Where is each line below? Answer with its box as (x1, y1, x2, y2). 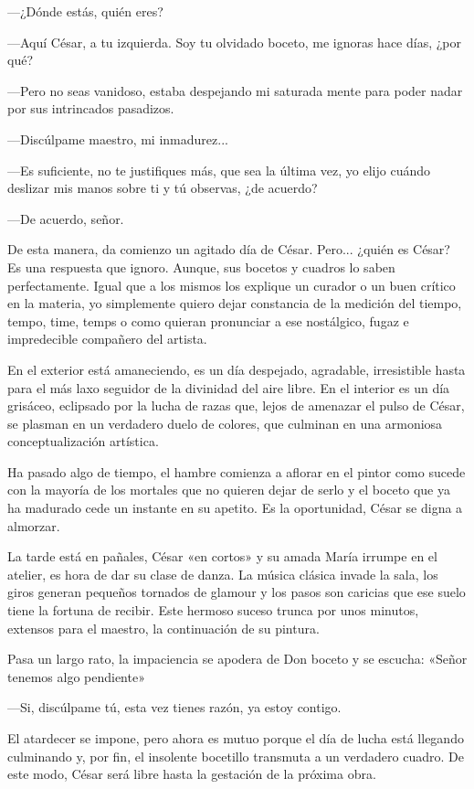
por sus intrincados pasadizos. (7, 99, 174, 118)
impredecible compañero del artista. (7, 329, 207, 348)
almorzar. (7, 516, 60, 535)
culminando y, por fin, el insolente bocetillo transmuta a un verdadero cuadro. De (7, 746, 464, 765)
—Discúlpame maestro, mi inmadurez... (7, 129, 228, 148)
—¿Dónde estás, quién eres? (7, 2, 163, 20)
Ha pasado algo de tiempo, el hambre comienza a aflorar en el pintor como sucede (7, 462, 466, 481)
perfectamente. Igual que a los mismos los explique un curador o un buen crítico (7, 275, 456, 294)
